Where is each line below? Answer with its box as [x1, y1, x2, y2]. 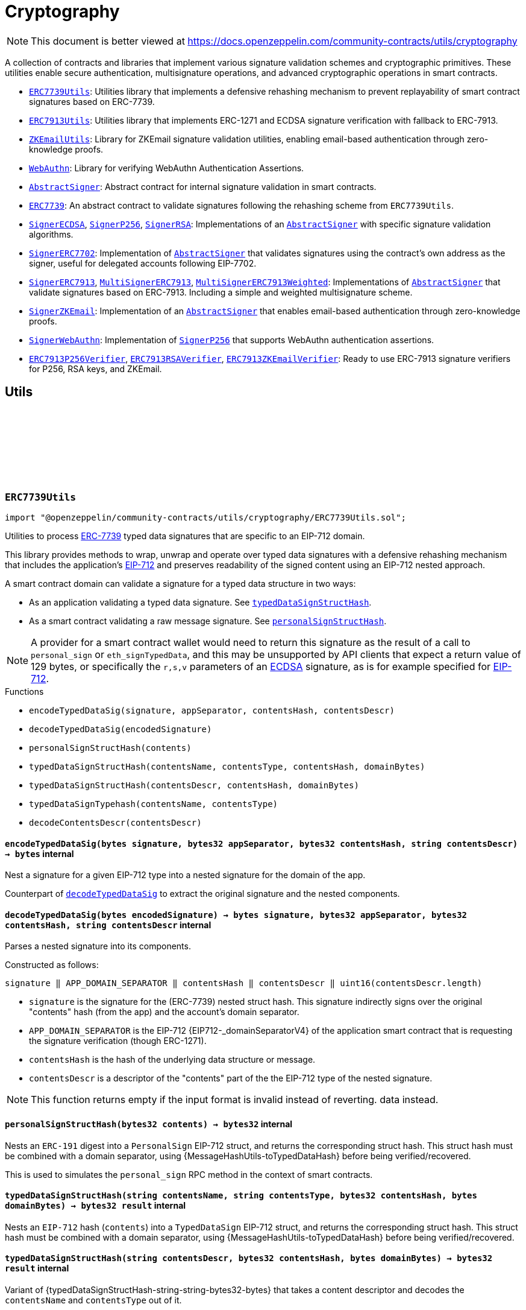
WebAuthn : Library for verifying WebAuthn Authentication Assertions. [29, 162, 304, 173]
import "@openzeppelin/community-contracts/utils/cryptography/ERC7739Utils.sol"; [5, 512, 406, 522]
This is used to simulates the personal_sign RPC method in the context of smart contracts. [5, 1169, 373, 1180]
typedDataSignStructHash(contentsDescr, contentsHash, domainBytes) [29, 780, 359, 790]
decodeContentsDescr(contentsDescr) [29, 817, 202, 827]
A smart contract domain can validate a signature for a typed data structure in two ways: [5, 578, 356, 589]
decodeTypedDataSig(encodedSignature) [29, 724, 212, 734]
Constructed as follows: [5, 960, 99, 970]
